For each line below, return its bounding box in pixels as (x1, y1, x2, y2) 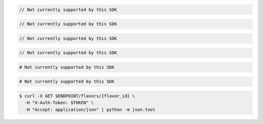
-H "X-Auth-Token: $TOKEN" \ (24, 100, 94, 106)
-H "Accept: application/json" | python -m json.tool (24, 107, 156, 112)
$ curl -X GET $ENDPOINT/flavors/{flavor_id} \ (19, 93, 135, 99)
